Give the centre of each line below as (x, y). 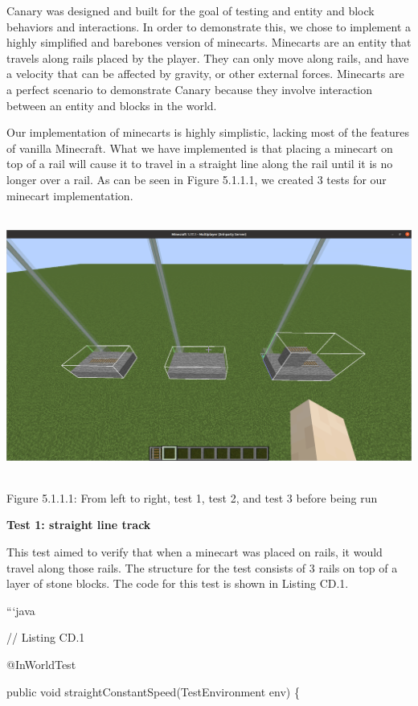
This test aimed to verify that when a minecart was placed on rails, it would (195, 551)
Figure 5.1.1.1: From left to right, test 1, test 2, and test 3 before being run (192, 497)
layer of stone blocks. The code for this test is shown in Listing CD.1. (178, 583)
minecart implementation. (70, 195)
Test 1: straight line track (79, 525)
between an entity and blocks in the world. (112, 105)
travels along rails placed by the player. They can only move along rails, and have (208, 57)
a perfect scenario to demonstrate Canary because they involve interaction (190, 89)
